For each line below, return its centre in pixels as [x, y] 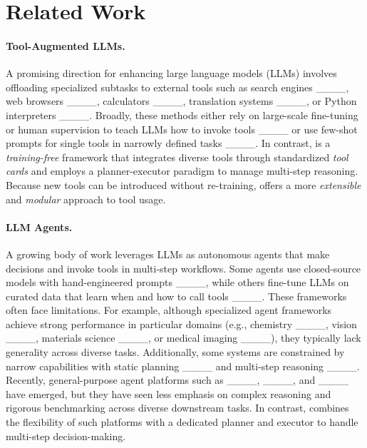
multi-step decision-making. [66, 436]
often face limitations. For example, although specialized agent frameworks [169, 310]
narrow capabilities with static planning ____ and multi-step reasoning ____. [183, 366]
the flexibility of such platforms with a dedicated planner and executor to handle [182, 422]
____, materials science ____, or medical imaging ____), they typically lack [183, 338]
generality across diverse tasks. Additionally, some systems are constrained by [175, 352]
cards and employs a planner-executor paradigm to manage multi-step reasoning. [182, 171]
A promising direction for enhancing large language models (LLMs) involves [171, 73]
